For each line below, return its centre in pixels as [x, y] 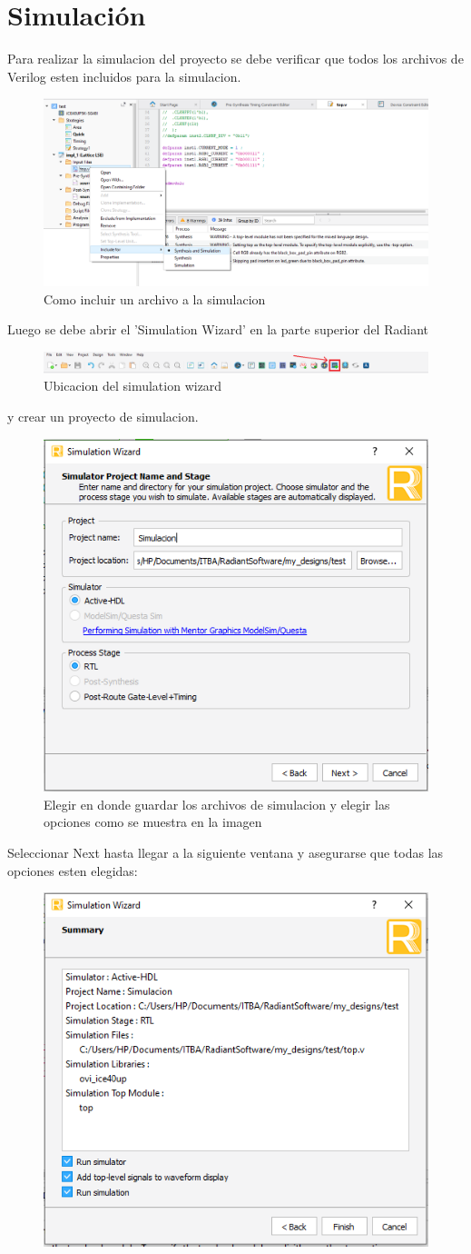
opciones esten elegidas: [73, 870]
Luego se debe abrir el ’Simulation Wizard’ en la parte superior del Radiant [218, 329]
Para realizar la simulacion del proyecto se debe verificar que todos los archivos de [235, 59]
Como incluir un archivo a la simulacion [155, 299]
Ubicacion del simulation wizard [133, 386]
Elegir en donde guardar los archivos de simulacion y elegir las [217, 804]
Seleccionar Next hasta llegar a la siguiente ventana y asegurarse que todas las [226, 852]
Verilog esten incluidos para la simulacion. [124, 76]
